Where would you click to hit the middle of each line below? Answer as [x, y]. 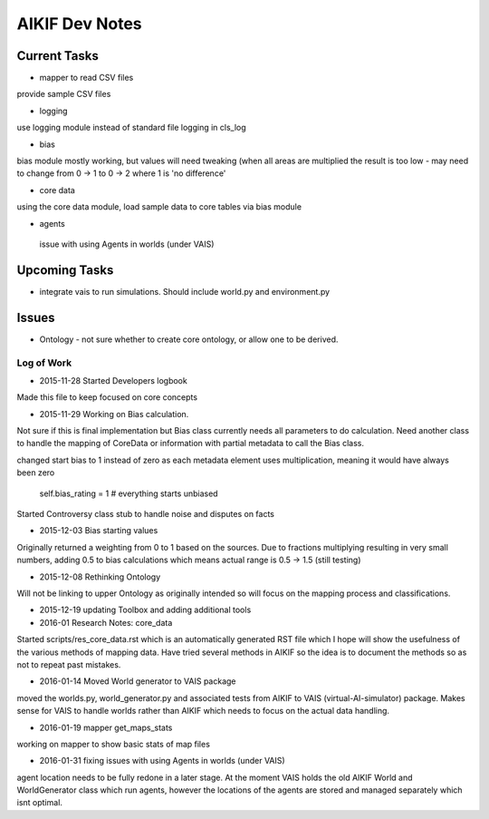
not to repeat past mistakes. [69, 664]
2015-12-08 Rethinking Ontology [100, 577]
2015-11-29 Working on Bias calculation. [114, 414]
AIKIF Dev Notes [79, 24]
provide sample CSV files [64, 94]
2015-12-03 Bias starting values [99, 531]
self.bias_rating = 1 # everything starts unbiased [129, 493]
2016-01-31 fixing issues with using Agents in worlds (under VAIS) [162, 761]
